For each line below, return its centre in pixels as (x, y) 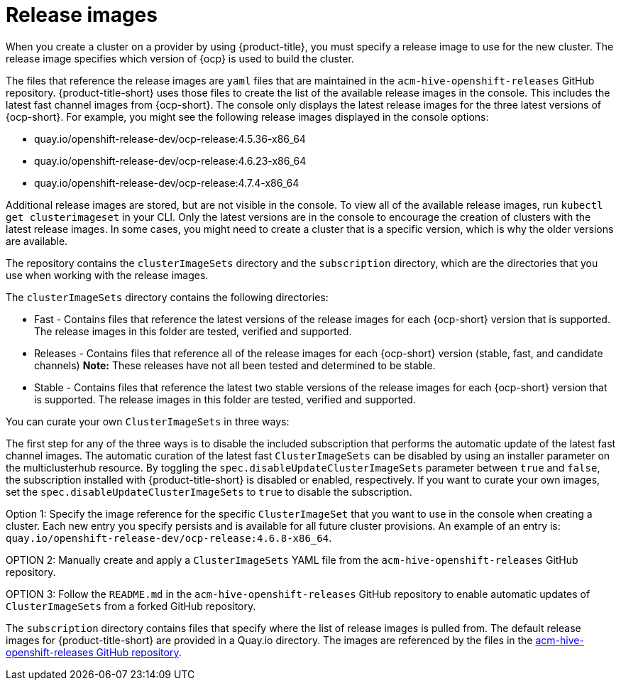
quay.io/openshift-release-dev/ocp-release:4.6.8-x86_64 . (169, 538)
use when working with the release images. (107, 275)
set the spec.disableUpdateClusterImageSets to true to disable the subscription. (209, 491)
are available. (37, 241)
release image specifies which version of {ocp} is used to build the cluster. (180, 58)
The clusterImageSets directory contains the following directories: (167, 297)
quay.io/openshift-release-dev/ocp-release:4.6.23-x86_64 (170, 160)
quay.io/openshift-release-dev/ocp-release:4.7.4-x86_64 (167, 183)
